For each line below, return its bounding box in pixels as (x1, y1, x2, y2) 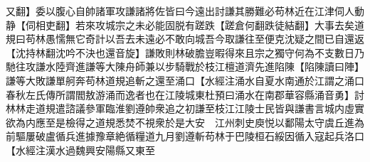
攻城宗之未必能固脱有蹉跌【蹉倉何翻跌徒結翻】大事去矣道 (95, 17, 364, 32)
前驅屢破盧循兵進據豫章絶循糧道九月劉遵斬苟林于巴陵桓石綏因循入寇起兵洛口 (6, 129, 364, 144)
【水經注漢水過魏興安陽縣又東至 (6, 142, 155, 157)
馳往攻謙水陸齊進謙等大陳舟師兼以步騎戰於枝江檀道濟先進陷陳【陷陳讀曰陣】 (6, 59, 364, 74)
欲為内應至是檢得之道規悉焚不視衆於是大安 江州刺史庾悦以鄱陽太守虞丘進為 (6, 114, 364, 129)
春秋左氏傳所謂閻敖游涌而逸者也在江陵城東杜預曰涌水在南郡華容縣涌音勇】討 (6, 87, 364, 102)
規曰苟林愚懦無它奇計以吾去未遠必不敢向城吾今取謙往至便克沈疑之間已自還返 (6, 31, 364, 46)
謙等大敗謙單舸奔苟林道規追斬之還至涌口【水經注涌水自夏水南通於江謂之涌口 (6, 72, 364, 87)
